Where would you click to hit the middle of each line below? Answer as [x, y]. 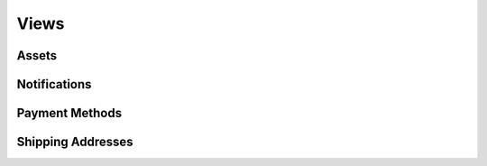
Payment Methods [69, 113]
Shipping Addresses [75, 142]
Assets [37, 55]
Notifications [54, 84]
